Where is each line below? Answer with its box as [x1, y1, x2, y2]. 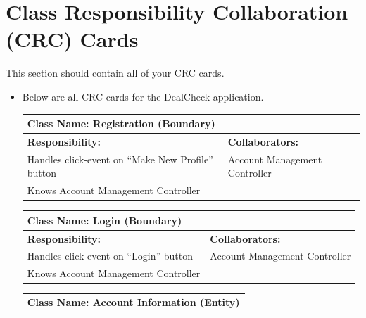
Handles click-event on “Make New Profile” [27, 151, 213, 166]
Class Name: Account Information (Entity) [27, 295, 240, 310]
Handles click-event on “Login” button [27, 248, 193, 263]
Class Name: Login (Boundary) [27, 212, 182, 227]
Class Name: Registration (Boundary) [27, 116, 215, 130]
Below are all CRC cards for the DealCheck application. [22, 89, 264, 103]
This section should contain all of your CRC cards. [6, 65, 225, 80]
